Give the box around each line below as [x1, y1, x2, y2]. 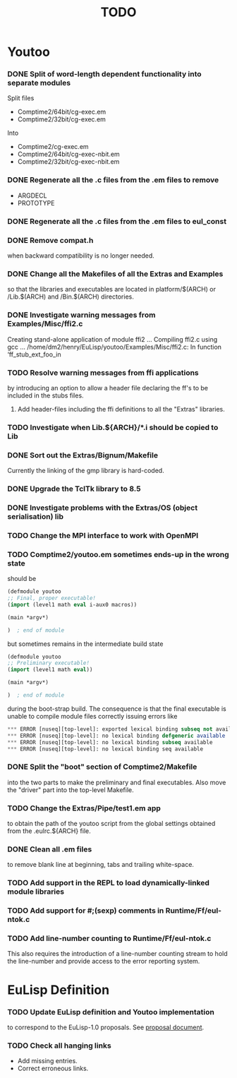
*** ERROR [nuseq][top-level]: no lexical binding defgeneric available [7, 732, 226, 739]
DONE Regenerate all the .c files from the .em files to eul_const [7, 216, 227, 226]
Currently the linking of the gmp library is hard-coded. [7, 467, 164, 475]
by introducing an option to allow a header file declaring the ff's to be [7, 383, 209, 392]
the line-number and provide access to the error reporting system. [7, 957, 200, 966]
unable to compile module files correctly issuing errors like [7, 712, 178, 720]
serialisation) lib [7, 511, 63, 521]
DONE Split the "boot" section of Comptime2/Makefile [7, 762, 197, 772]
